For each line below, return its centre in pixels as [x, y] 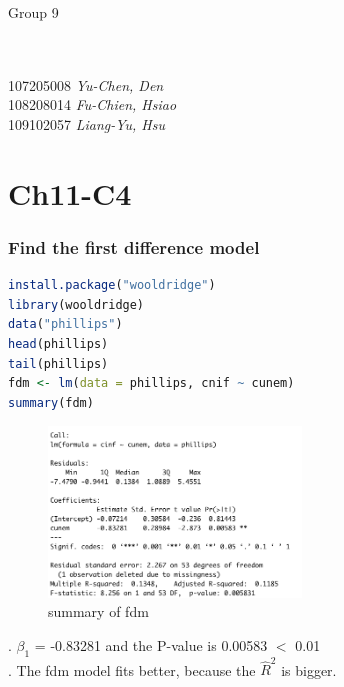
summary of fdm [98, 611]
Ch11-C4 [70, 192]
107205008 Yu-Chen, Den [86, 84]
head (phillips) [58, 343]
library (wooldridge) [76, 304]
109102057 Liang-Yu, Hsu [87, 123]
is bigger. [309, 669]
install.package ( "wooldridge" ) [112, 285]
